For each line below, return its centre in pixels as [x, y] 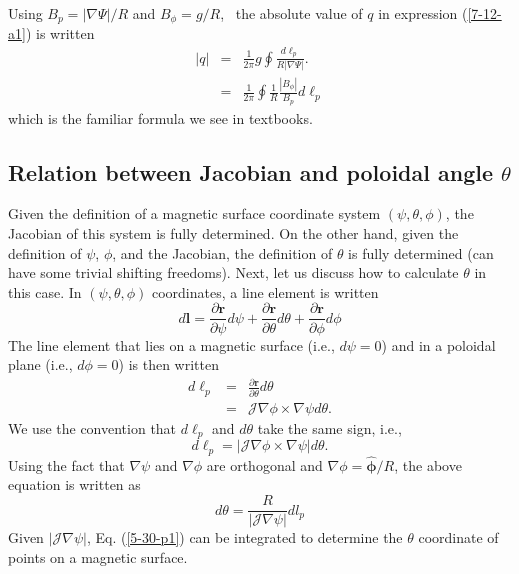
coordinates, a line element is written [265, 291]
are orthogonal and [264, 464]
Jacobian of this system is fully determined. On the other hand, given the [233, 233]
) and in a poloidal [438, 344]
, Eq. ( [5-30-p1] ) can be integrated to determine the [244, 537]
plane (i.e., [40, 364]
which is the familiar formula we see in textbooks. [160, 117]
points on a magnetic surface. [98, 556]
